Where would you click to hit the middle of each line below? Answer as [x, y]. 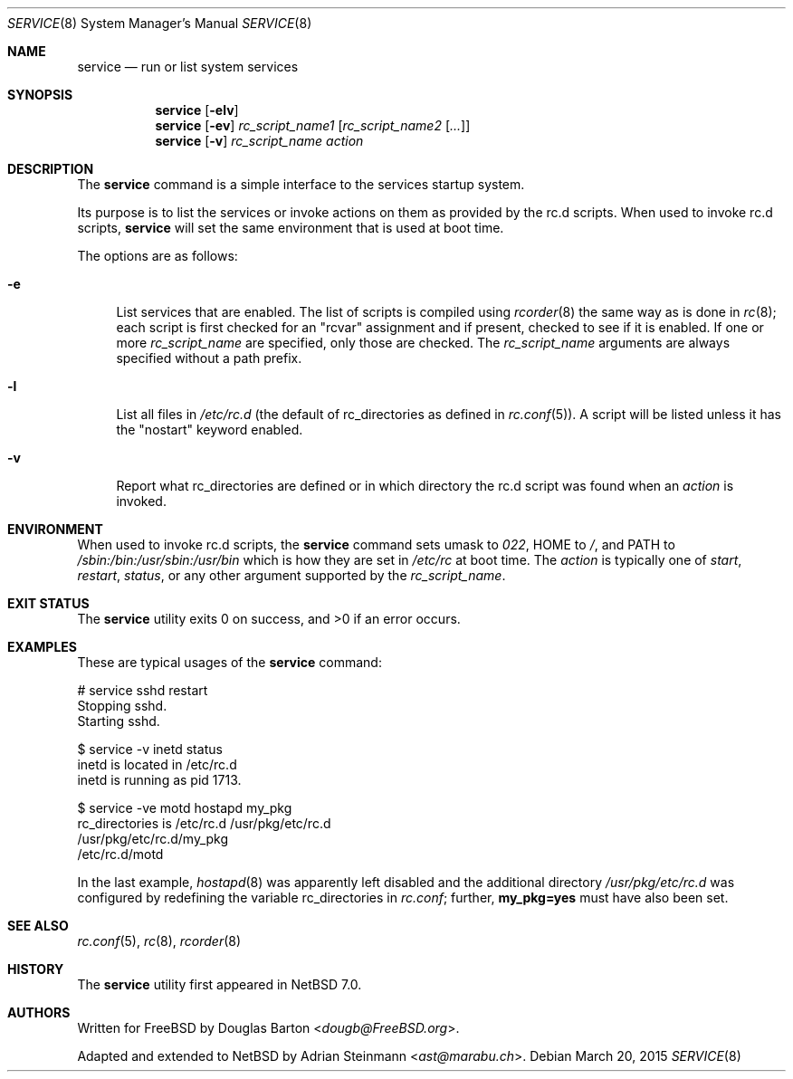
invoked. [141, 501]
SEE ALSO [38, 926]
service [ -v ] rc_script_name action [259, 141]
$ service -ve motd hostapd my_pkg [185, 808]
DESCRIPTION [51, 169]
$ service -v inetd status [150, 749]
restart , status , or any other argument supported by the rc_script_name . [291, 575]
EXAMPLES [42, 647]
